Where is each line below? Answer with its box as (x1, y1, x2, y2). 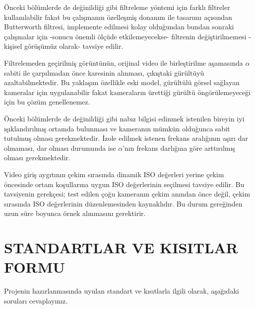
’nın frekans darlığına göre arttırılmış (123, 142, 235, 153)
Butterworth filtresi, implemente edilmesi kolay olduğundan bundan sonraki (4, 21, 234, 32)
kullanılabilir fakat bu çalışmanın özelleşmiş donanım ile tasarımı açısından (4, 11, 232, 22)
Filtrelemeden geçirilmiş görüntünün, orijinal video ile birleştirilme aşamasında (4, 57, 243, 68)
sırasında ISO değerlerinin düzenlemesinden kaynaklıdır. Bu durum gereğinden (4, 198, 243, 208)
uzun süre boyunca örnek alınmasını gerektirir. (4, 208, 146, 218)
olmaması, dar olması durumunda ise (4, 142, 116, 153)
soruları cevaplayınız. (4, 295, 68, 306)
